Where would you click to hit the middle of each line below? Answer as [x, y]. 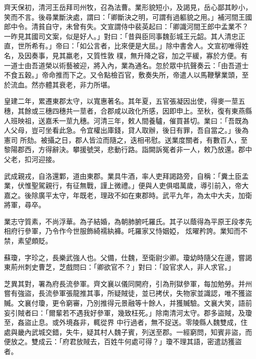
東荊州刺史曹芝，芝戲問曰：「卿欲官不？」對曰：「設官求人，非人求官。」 [119, 267]
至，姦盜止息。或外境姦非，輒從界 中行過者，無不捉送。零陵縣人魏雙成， [122, 322]
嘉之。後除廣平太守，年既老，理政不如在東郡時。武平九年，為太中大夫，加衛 [128, 195]
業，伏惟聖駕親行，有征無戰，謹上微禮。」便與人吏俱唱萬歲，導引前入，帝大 [126, 185]
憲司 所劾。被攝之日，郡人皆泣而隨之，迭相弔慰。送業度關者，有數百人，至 [126, 140]
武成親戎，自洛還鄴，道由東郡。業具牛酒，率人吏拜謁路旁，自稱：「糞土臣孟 [126, 176]
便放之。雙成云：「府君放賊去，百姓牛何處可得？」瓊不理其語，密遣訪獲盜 [123, 341]
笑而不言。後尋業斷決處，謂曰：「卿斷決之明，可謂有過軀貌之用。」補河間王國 [128, 17]
